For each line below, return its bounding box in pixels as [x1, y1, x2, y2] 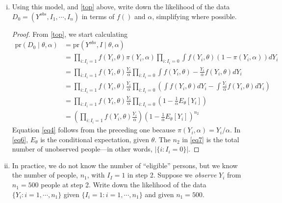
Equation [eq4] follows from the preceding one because [12, 125, 176, 135]
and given [145, 189, 174, 199]
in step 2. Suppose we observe [127, 170, 217, 180]
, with [87, 170, 105, 180]
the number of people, [12, 170, 78, 180]
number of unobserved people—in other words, [12, 144, 153, 154]
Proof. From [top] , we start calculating [12, 28, 128, 39]
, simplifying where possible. [152, 11, 237, 21]
